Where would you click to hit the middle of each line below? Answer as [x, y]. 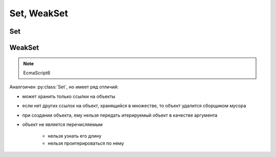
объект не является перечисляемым [63, 124]
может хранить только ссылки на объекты [69, 96]
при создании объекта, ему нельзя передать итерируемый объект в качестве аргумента [120, 115]
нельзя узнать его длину [75, 136]
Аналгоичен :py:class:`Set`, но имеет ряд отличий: [64, 87]
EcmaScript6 [37, 73]
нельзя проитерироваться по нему [86, 143]
